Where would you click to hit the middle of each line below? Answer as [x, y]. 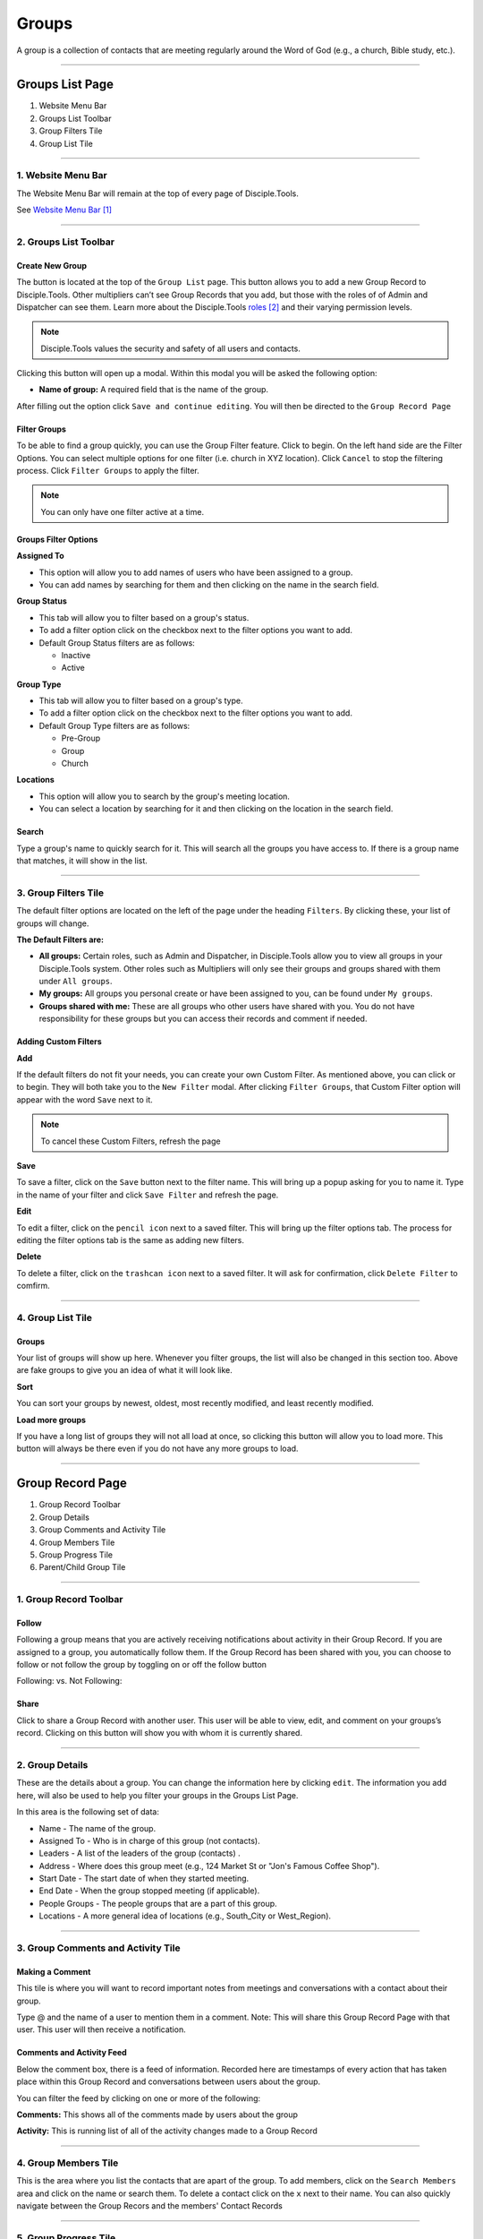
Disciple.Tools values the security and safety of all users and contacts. [171, 348]
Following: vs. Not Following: [69, 1681]
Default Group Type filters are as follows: [114, 725]
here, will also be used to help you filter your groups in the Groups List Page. [157, 1795]
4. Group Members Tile [68, 2163]
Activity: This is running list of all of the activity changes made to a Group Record [167, 2131]
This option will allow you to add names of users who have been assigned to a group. [196, 572]
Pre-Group [81, 738]
